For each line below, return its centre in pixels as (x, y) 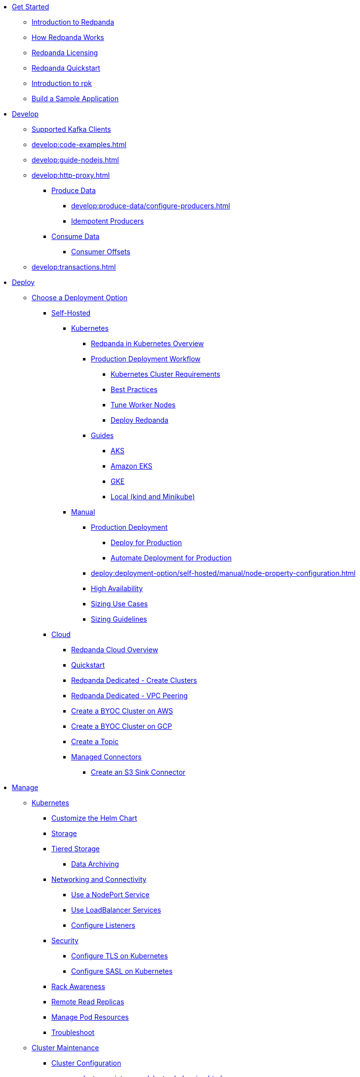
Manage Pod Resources (90, 1017)
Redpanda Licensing (65, 53)
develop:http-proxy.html (71, 175)
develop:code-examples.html (79, 144)
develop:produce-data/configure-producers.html (151, 206)
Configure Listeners (103, 925)
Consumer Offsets (101, 252)
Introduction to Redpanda (73, 22)
